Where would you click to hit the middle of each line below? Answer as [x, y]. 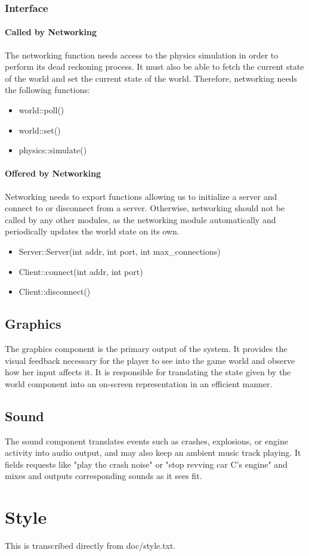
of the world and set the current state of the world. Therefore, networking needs [151, 78]
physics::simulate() [53, 150]
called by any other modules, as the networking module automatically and [140, 219]
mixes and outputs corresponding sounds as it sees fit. [103, 476]
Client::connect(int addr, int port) [81, 271]
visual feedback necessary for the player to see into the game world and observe [150, 360]
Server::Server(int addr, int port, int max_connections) [120, 251]
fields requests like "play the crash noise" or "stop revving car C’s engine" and [146, 464]
